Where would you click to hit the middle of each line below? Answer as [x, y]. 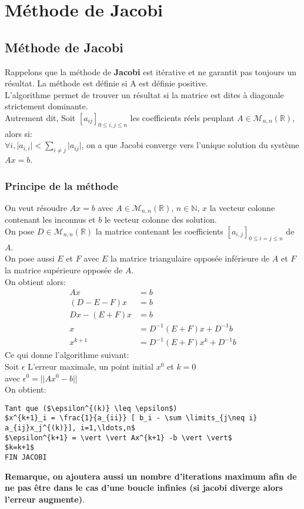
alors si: [19, 133]
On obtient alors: [35, 281]
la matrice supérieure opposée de [64, 269]
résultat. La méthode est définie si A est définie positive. [106, 83]
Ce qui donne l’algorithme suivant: [67, 355]
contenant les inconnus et [50, 220]
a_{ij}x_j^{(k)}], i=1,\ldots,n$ [70, 428]
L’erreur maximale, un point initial [91, 366]
